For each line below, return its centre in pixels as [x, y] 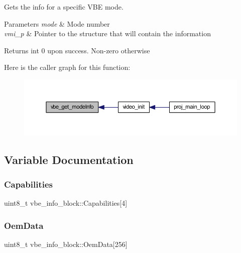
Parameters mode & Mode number [57, 23]
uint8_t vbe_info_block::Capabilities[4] [66, 203]
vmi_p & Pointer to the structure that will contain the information [107, 33]
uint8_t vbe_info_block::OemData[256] [66, 244]
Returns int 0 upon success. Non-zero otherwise [77, 50]
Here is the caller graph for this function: [67, 67]
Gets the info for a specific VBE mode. [64, 7]
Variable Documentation [69, 159]
